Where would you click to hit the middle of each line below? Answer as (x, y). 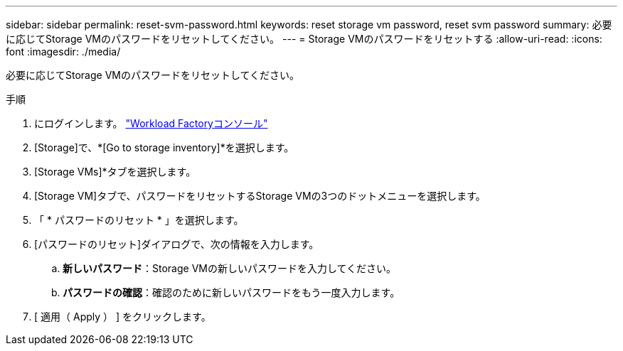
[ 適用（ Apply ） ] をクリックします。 (123, 317)
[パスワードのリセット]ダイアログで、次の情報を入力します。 (177, 244)
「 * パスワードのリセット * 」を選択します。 (139, 220)
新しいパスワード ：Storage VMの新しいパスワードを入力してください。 (230, 268)
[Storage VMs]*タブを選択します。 (115, 172)
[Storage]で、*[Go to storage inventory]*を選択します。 (164, 147)
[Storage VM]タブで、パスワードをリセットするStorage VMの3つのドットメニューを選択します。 (260, 196)
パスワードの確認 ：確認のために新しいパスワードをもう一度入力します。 (231, 292)
